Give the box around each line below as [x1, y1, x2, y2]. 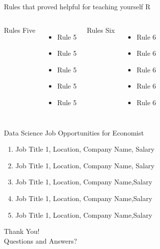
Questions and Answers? [4, 235, 77, 246]
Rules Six [87, 24, 115, 35]
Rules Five [4, 24, 36, 35]
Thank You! [4, 226, 40, 236]
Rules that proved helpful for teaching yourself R [4, 1, 151, 11]
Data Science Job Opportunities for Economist [4, 127, 144, 137]
